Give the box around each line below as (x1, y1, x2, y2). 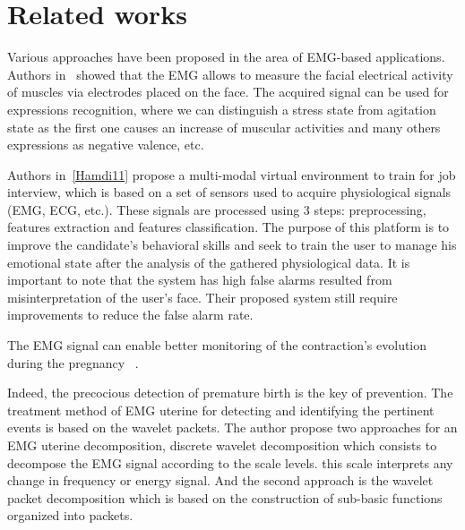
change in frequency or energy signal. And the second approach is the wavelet (7, 471, 434, 490)
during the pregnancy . (7, 353, 139, 372)
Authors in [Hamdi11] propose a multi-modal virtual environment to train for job (7, 165, 456, 184)
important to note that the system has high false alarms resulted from (7, 270, 392, 289)
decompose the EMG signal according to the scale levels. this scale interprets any (7, 453, 453, 472)
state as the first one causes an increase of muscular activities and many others (7, 117, 441, 136)
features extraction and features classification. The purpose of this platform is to (7, 218, 450, 236)
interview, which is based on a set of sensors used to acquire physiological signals (7, 183, 452, 201)
